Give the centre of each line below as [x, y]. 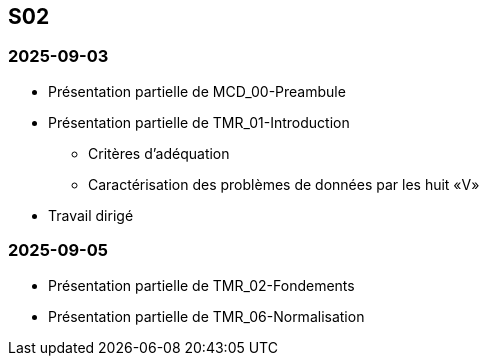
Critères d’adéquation [159, 153]
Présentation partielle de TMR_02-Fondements [201, 285]
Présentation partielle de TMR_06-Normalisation [206, 316]
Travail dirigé [91, 215]
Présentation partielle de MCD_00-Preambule [197, 91]
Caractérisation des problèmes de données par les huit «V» [284, 184]
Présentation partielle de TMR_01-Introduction [199, 122]
